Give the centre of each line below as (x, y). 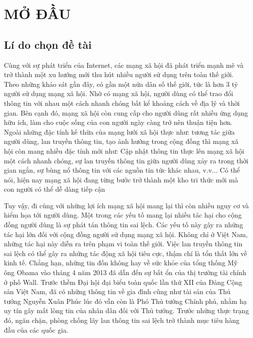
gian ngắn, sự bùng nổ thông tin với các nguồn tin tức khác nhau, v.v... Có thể (122, 170)
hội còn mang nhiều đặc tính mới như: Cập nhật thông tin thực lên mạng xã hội (124, 150)
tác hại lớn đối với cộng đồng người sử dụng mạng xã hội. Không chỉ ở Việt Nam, (126, 234)
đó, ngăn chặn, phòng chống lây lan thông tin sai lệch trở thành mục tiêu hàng (122, 320)
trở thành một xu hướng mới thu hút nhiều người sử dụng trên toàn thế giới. (119, 74)
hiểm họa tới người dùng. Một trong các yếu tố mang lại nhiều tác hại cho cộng (123, 215)
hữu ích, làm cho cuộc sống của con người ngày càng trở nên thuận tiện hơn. (118, 122)
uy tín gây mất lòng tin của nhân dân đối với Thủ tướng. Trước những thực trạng (126, 310)
